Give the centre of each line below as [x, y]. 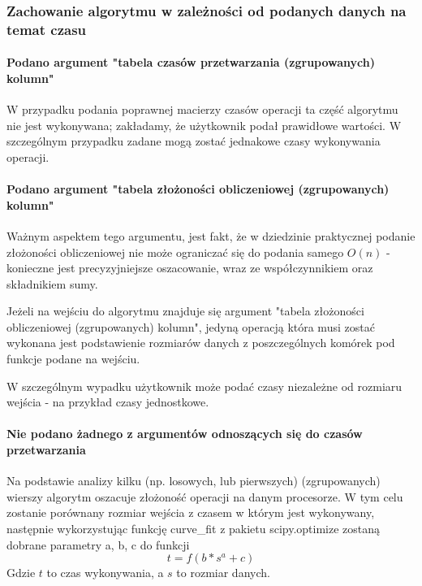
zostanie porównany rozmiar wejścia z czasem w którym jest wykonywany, [191, 512]
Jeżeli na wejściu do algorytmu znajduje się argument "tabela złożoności [185, 311]
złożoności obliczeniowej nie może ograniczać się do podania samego [175, 252]
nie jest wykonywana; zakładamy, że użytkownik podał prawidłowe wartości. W [204, 125]
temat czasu [47, 29]
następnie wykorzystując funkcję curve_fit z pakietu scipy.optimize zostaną [194, 529]
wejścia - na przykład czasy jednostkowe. [108, 402]
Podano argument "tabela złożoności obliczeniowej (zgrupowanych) [198, 189]
